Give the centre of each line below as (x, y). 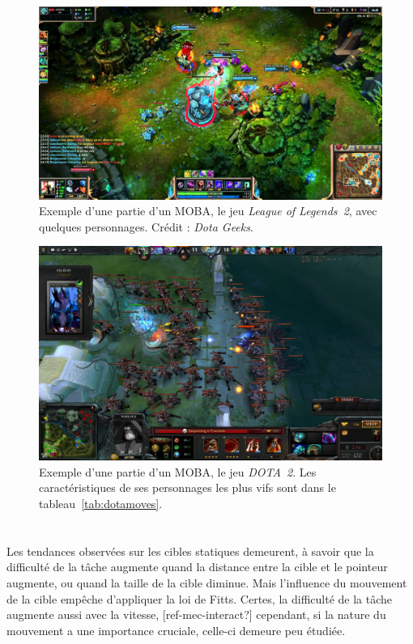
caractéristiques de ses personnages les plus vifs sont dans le (187, 487)
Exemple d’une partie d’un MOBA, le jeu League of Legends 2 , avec (208, 211)
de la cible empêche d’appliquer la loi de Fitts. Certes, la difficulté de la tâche (199, 598)
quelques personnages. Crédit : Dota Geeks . (146, 226)
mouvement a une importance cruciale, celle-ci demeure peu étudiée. (176, 630)
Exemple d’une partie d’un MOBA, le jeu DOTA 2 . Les (178, 471)
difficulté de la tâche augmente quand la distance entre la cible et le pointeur (197, 567)
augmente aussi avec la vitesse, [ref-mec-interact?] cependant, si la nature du (196, 614)
